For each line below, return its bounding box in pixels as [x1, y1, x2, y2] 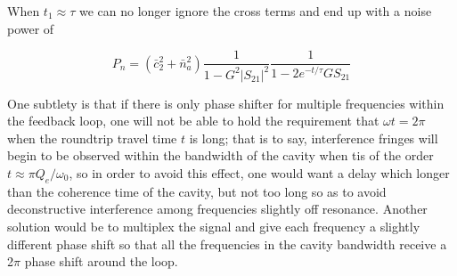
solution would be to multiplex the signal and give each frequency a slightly [7, 216, 420, 235]
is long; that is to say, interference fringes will [189, 128, 438, 147]
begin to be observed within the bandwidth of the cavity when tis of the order [7, 146, 434, 165]
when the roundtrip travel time [7, 128, 177, 147]
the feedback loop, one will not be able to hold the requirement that [7, 111, 379, 130]
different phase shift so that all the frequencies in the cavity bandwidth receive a [7, 234, 447, 253]
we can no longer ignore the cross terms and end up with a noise [78, 2, 432, 20]
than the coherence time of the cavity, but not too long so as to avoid [7, 182, 387, 200]
